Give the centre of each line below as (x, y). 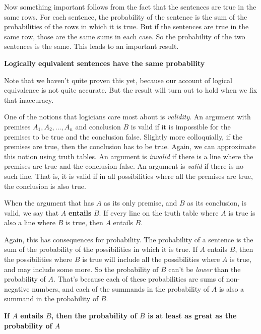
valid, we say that (31, 212)
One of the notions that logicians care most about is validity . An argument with (127, 117)
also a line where (30, 222)
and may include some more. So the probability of (81, 269)
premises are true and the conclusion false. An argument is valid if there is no (124, 166)
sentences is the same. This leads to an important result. (91, 46)
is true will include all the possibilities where (151, 259)
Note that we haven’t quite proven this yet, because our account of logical (118, 80)
